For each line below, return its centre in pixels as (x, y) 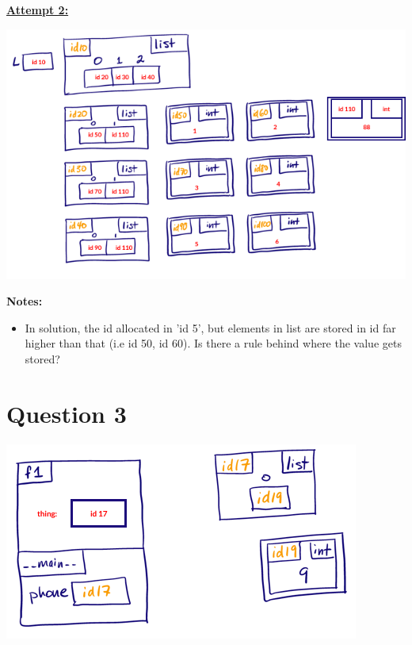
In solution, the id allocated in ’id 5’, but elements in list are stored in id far (210, 327)
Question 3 (67, 413)
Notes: (25, 301)
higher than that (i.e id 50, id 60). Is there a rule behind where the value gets (213, 343)
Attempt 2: (38, 10)
